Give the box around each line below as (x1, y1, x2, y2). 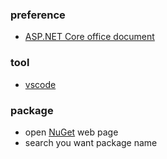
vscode (24, 78, 57, 90)
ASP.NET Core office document (24, 31, 155, 43)
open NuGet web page (24, 126, 119, 138)
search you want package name (24, 136, 158, 148)
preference (10, 8, 66, 22)
